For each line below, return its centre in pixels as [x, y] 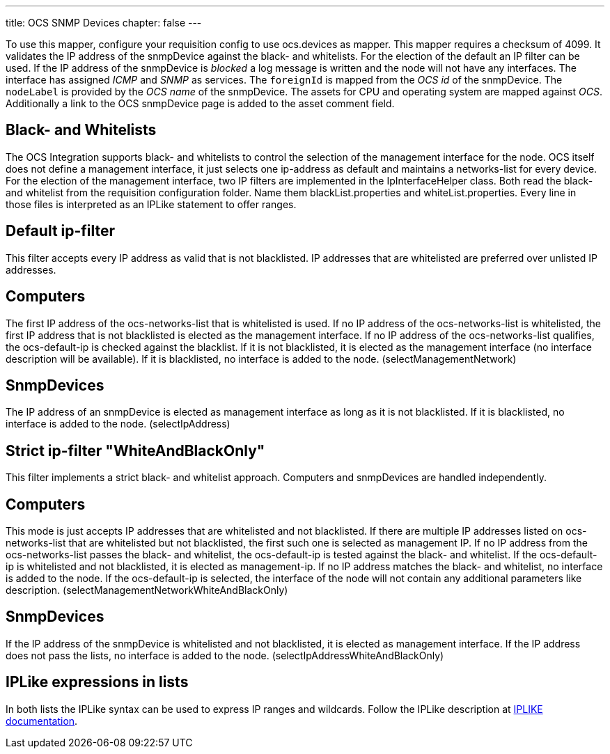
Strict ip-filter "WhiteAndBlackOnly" [135, 450]
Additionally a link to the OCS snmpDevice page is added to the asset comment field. [200, 103]
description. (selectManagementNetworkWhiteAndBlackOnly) [147, 590]
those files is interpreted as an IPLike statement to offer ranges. [151, 204]
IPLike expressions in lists [97, 682]
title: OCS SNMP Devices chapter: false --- [104, 23]
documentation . [42, 721]
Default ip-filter [61, 231]
